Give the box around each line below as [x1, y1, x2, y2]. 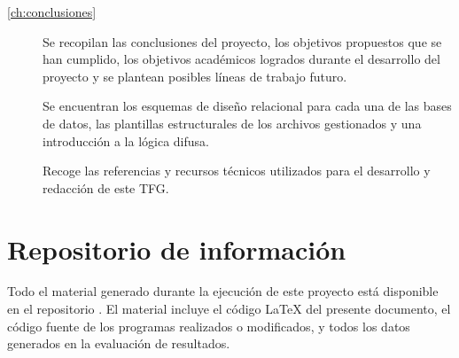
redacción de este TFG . [43, 178, 169, 197]
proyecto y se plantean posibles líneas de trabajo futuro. [43, 66, 347, 85]
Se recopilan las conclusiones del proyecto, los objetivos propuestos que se [43, 32, 442, 51]
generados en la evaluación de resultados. [7, 334, 230, 353]
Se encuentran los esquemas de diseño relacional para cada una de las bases [43, 97, 452, 115]
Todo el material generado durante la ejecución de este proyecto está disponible [7, 282, 439, 300]
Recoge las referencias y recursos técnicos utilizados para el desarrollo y [43, 161, 431, 180]
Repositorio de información [7, 230, 346, 267]
